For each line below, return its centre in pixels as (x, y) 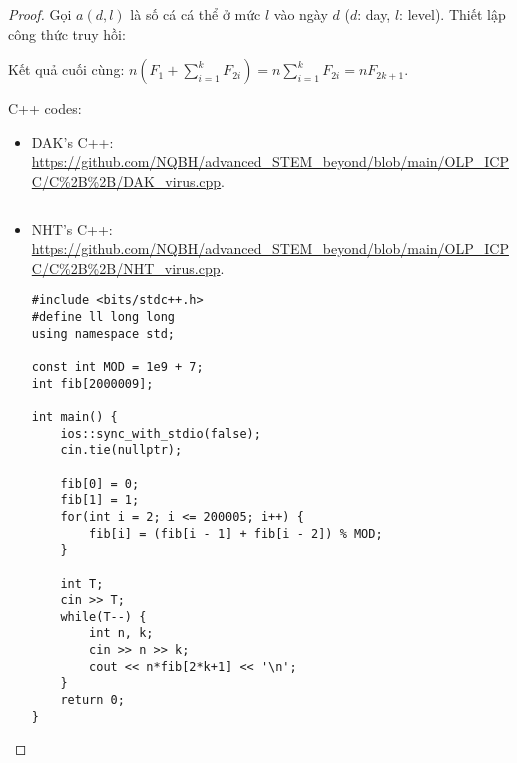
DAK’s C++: (72, 141)
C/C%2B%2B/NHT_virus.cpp (126, 267)
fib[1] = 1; (100, 500)
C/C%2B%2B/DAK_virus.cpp (126, 180)
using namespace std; (103, 333)
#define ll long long (103, 317)
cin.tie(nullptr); (121, 450)
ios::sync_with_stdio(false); (160, 433)
